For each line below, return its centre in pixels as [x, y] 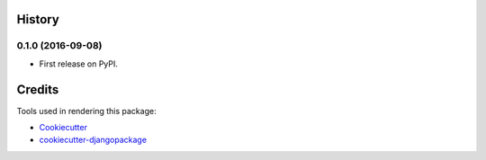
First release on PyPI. [79, 64]
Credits [38, 89]
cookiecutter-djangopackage [93, 140]
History [38, 19]
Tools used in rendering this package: [86, 111]
